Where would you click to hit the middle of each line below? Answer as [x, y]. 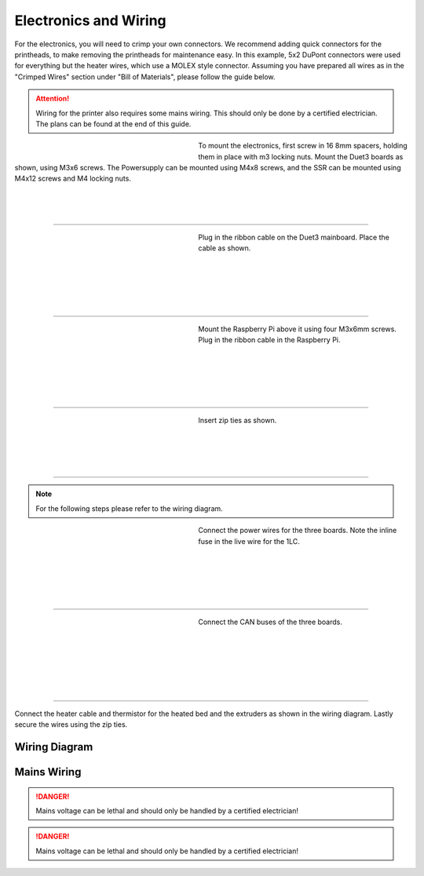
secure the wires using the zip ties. [71, 725]
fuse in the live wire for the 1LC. [249, 541]
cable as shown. [225, 248]
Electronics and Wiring [90, 20]
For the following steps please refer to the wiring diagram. [129, 508]
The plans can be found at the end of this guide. [113, 124]
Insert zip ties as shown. [238, 421]
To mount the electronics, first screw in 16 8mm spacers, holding [303, 146]
